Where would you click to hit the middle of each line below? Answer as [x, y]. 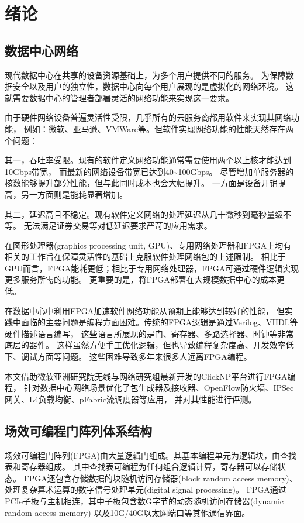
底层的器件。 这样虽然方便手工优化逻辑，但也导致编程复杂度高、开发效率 [145, 345]
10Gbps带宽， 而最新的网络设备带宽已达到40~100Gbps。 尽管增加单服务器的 [149, 171]
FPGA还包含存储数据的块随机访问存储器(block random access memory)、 [160, 478]
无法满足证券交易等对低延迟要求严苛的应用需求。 [118, 226]
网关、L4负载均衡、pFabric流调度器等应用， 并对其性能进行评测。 [131, 399]
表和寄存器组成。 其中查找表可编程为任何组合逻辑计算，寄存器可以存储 [141, 467]
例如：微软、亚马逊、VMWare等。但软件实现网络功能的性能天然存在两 [158, 128]
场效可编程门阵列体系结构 [78, 430]
